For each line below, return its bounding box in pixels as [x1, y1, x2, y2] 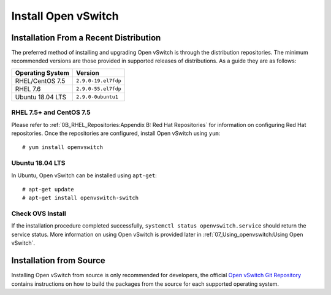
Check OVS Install [11, 209, 67, 218]
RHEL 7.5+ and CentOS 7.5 [11, 108, 91, 117]
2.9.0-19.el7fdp [75, 77, 122, 84]
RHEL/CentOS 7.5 [15, 77, 66, 85]
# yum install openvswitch [22, 144, 104, 151]
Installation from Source [11, 255, 105, 266]
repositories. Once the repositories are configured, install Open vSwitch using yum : [11, 129, 221, 137]
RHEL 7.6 [15, 85, 41, 93]
